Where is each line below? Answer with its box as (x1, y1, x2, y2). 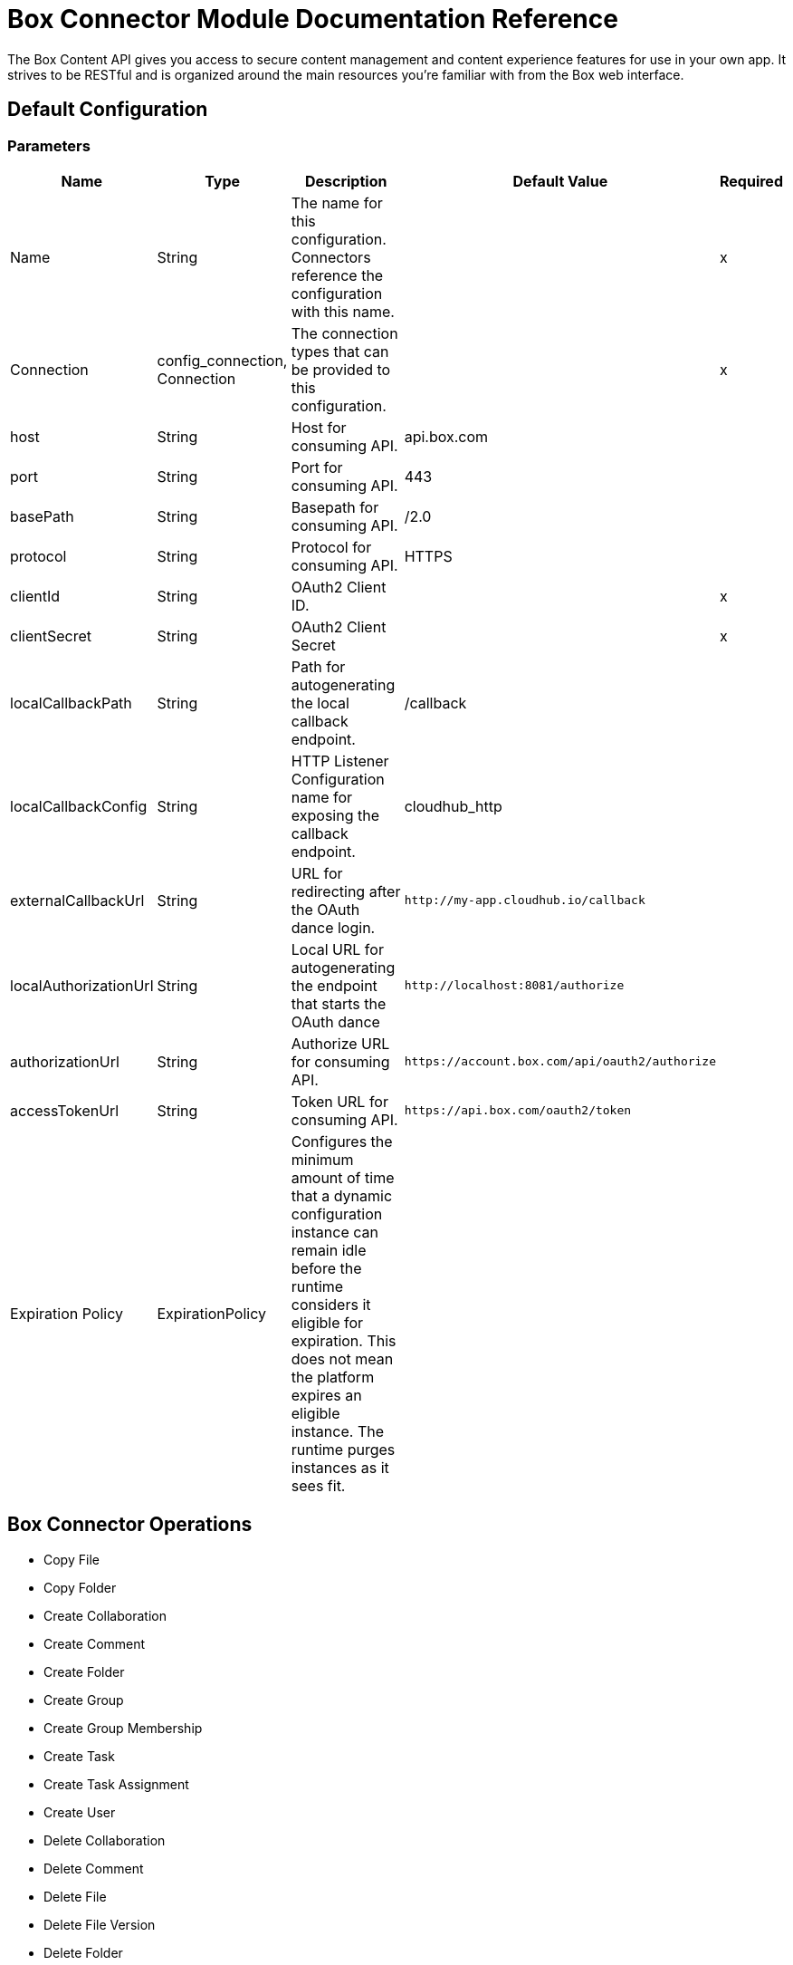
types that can (291, 342, 389, 361)
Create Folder (43, 1663, 125, 1680)
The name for (291, 193, 383, 212)
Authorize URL (291, 1034, 390, 1053)
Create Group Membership (43, 1719, 203, 1736)
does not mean (291, 1349, 394, 1368)
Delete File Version (43, 1916, 156, 1932)
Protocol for (291, 537, 372, 556)
